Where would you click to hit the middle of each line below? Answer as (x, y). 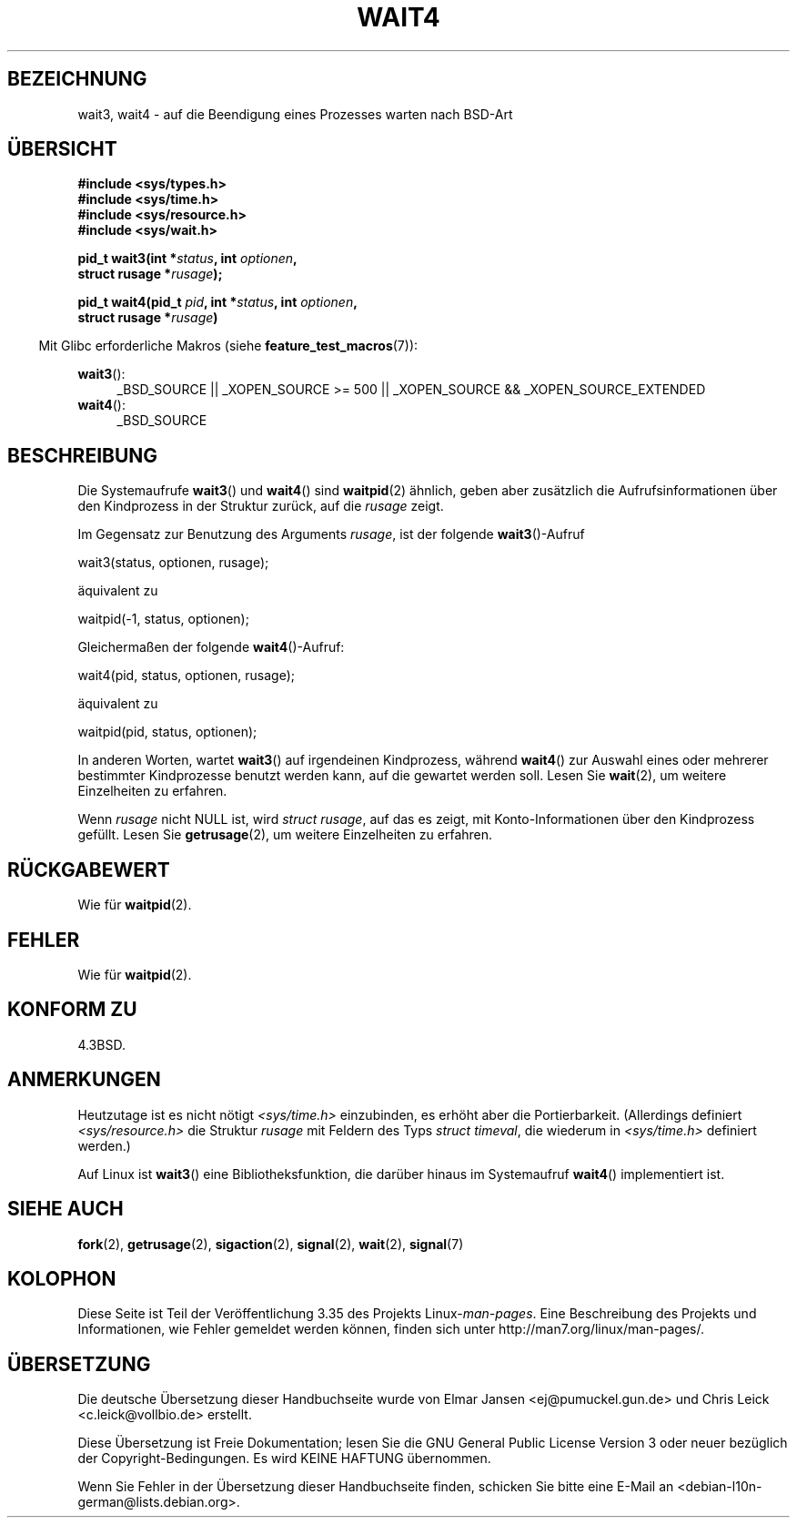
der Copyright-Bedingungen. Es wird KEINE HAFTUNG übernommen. (284, 1459)
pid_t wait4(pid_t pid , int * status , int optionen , (217, 302)
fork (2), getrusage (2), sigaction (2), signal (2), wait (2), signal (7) (271, 1244)
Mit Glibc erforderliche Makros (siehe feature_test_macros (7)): (228, 346)
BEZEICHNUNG (77, 79)
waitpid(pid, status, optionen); (167, 732)
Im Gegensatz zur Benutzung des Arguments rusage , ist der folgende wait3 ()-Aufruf (331, 534)
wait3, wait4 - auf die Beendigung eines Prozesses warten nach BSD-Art (295, 114)
